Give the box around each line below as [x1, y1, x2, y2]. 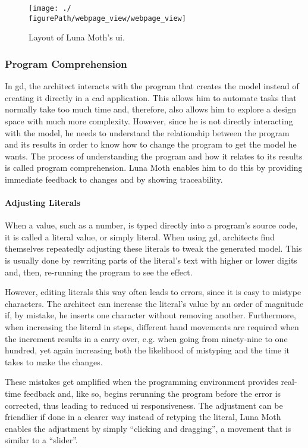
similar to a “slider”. [5, 434, 78, 446]
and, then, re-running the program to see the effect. [5, 265, 193, 278]
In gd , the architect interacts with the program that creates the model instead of [5, 80, 299, 92]
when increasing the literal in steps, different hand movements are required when [5, 321, 299, 333]
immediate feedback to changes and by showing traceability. [5, 173, 223, 185]
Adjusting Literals [5, 196, 81, 209]
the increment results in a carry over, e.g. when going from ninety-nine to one [5, 332, 288, 344]
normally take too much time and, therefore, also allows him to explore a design [5, 103, 296, 115]
